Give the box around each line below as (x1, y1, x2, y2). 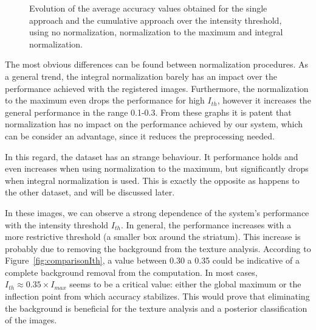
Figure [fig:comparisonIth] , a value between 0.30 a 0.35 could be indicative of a (5, 254, 300, 267)
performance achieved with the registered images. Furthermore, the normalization (5, 82, 309, 94)
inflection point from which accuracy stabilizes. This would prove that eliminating (5, 290, 310, 303)
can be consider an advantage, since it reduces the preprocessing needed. (5, 129, 275, 142)
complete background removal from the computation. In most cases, (5, 265, 258, 278)
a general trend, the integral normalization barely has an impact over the (5, 69, 277, 82)
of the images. (5, 314, 57, 326)
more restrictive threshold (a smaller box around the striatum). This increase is (5, 230, 301, 243)
